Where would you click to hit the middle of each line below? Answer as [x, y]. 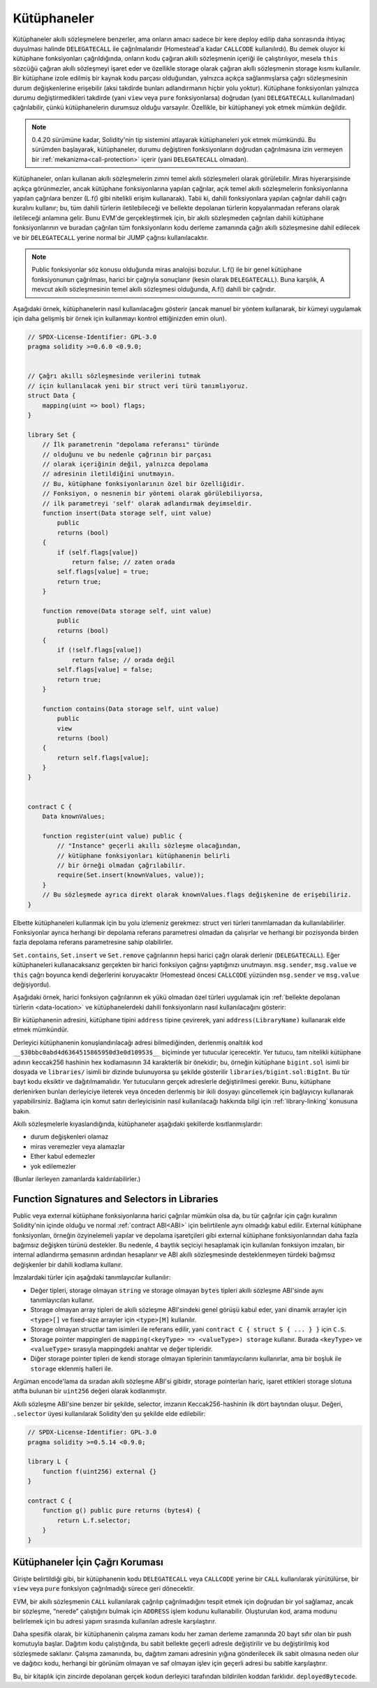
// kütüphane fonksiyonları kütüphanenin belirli [143, 856]
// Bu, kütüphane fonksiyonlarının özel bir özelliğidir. [143, 484]
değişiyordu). [32, 984]
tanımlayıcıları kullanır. [62, 1300]
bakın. [22, 1111]
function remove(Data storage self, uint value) [127, 611]
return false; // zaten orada [123, 562]
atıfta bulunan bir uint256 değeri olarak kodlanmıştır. [90, 1391]
